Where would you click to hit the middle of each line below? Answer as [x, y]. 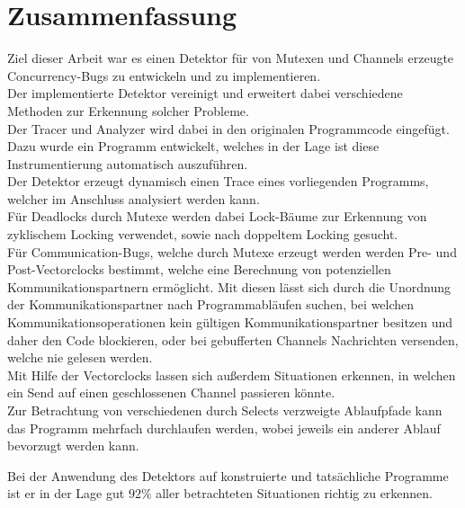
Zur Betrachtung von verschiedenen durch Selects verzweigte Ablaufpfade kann [225, 410]
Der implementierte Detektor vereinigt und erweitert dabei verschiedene [205, 93]
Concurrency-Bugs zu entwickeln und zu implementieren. [164, 75]
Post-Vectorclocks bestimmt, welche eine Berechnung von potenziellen [199, 269]
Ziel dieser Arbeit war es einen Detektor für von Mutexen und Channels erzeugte [231, 58]
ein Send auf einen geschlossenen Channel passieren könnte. [171, 392]
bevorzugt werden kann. [73, 446]
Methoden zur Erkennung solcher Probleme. [128, 110]
